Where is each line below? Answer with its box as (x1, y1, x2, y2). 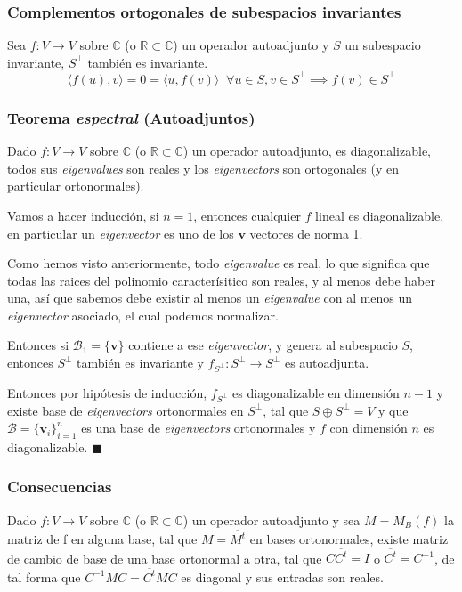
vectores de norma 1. (249, 223, 363, 242)
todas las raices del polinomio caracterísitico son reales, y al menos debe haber (7, 271, 435, 289)
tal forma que (7, 567, 81, 586)
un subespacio (344, 36, 421, 54)
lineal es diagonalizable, (315, 206, 444, 224)
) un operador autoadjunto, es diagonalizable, (182, 142, 432, 160)
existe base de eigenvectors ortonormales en (7, 401, 244, 419)
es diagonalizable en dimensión (232, 383, 400, 401)
